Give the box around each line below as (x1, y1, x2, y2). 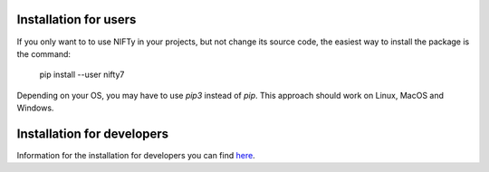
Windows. (16, 102, 54, 113)
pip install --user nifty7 (39, 69, 125, 81)
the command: (16, 48, 72, 59)
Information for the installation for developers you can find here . (16, 149, 255, 160)
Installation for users (16, 12, 137, 27)
